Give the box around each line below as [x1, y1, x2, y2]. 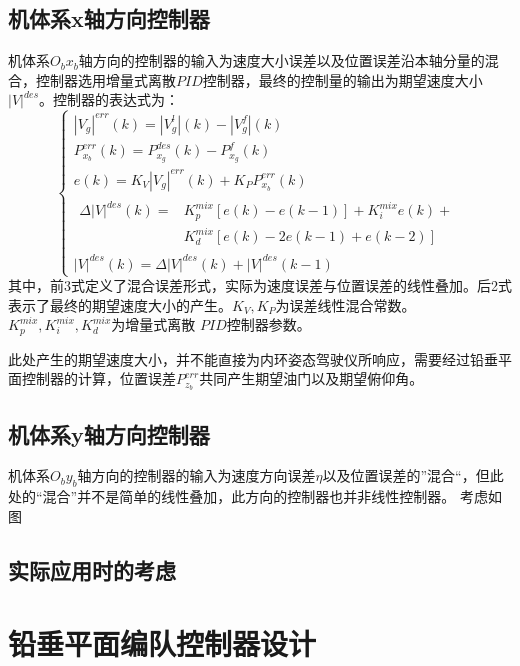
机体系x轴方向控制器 [8, 3, 210, 34]
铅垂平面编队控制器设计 [8, 623, 317, 664]
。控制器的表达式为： [39, 89, 180, 110]
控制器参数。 [226, 314, 311, 335]
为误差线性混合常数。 [275, 294, 416, 315]
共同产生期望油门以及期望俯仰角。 [199, 368, 424, 389]
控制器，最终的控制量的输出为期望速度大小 [202, 69, 483, 90]
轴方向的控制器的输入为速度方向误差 [77, 465, 316, 486]
